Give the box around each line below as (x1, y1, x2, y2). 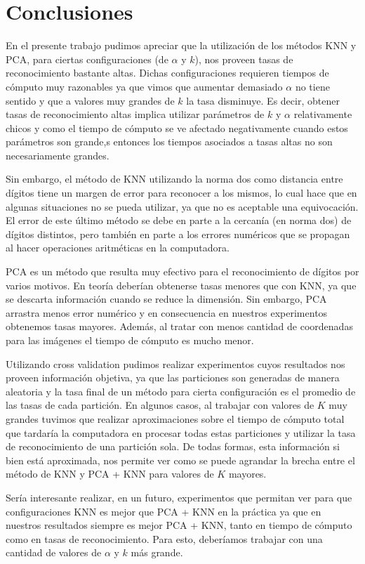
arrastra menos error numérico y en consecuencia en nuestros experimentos (6, 305, 328, 320)
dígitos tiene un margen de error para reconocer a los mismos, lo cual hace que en (6, 185, 357, 200)
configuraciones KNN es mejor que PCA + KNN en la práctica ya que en (6, 504, 321, 518)
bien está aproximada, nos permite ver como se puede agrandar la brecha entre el (6, 452, 355, 467)
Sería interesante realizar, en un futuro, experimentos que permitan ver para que (6, 490, 352, 504)
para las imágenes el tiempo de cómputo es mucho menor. (6, 333, 254, 347)
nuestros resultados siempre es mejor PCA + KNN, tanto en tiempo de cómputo (6, 518, 352, 532)
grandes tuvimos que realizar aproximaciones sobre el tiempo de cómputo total (6, 411, 345, 426)
